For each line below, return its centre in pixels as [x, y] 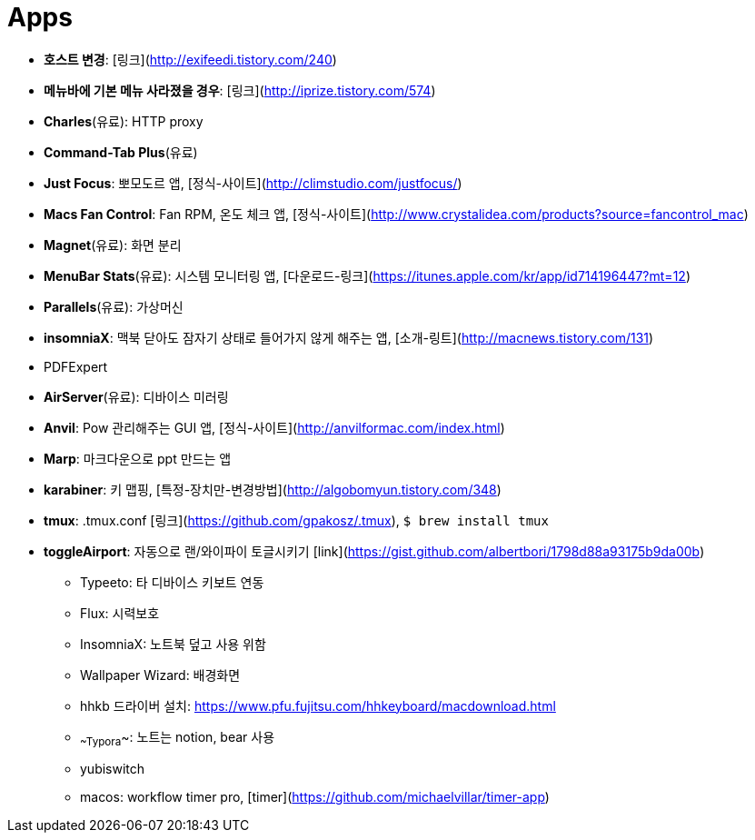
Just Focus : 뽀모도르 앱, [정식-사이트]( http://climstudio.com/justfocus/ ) [253, 183]
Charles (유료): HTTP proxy [124, 121]
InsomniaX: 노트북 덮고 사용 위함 [173, 644]
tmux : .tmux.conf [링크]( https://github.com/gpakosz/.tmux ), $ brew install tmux [296, 520]
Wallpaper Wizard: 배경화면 [160, 675]
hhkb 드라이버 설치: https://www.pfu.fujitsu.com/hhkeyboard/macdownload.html [318, 705]
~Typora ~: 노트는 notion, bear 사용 [178, 738]
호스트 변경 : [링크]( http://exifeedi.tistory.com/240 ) [190, 59]
